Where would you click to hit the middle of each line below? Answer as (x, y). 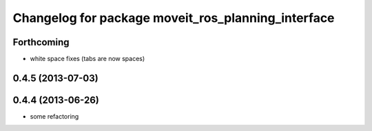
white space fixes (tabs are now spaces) (87, 59)
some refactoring (54, 116)
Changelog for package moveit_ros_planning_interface (174, 18)
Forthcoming (41, 42)
